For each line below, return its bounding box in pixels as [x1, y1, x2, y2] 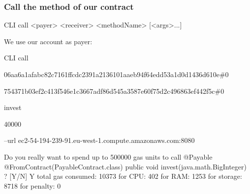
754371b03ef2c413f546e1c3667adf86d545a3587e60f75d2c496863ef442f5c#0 [4, 85, 224, 96]
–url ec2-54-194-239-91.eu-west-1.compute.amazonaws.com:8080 [4, 135, 195, 145]
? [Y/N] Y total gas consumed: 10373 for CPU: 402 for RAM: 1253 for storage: [4, 171, 242, 181]
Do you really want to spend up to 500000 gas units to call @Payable [4, 151, 213, 162]
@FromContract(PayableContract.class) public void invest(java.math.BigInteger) [4, 161, 247, 171]
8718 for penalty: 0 [4, 180, 61, 191]
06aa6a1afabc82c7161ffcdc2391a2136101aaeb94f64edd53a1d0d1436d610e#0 [4, 69, 229, 79]
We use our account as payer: [4, 36, 93, 46]
